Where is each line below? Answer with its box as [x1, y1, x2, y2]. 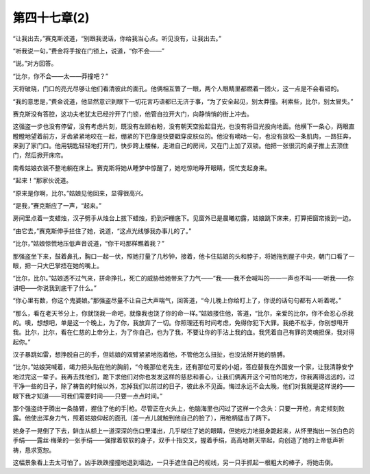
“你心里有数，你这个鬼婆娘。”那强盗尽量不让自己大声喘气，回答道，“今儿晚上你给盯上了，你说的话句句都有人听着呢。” [12, 296, 342, 305]
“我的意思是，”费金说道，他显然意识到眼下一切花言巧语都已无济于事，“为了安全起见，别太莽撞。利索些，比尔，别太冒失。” [12, 97, 354, 106]
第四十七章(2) [12, 10, 90, 25]
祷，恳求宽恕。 [12, 446, 55, 454]
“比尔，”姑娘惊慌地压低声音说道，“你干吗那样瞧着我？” [12, 239, 164, 248]
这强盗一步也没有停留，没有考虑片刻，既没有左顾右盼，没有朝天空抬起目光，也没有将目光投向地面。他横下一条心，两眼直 [12, 122, 355, 130]
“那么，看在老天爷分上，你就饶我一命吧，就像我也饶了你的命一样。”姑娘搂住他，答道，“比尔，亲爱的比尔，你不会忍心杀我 [12, 309, 354, 317]
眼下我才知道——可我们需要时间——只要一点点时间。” [12, 392, 163, 400]
